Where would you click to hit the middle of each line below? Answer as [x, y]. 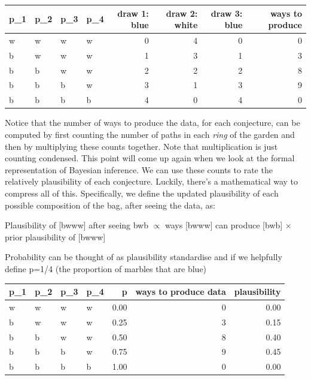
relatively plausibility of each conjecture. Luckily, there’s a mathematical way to [152, 181]
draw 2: [182, 13]
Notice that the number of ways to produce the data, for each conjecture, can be [153, 123]
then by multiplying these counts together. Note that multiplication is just [141, 146]
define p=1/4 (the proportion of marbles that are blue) [106, 268]
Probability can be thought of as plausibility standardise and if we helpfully [144, 257]
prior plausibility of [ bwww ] [55, 236]
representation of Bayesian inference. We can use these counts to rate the [139, 169]
